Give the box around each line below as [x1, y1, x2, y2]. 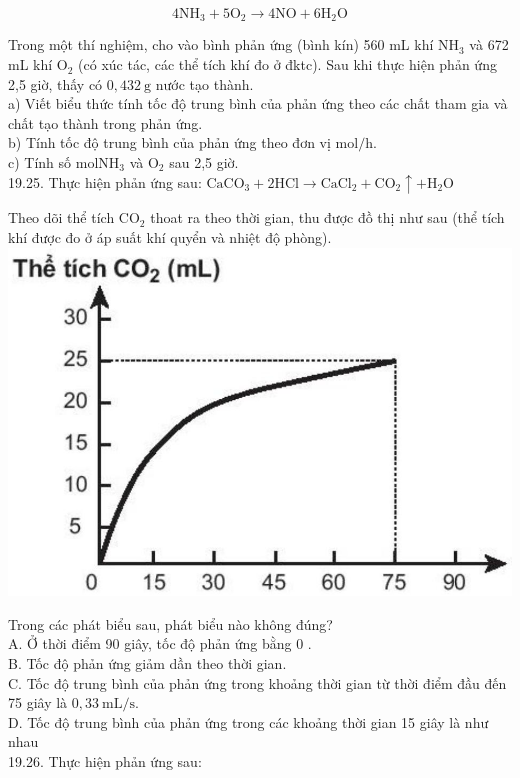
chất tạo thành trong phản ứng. [8, 112, 203, 133]
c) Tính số [8, 152, 72, 173]
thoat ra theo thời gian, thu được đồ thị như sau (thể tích [150, 207, 505, 228]
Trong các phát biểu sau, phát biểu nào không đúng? [8, 613, 333, 634]
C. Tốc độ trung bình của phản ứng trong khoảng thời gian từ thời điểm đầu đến [8, 672, 507, 693]
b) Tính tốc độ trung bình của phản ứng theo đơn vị [8, 132, 331, 153]
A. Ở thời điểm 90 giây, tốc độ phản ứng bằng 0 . [8, 633, 312, 654]
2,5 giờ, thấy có [8, 73, 103, 94]
